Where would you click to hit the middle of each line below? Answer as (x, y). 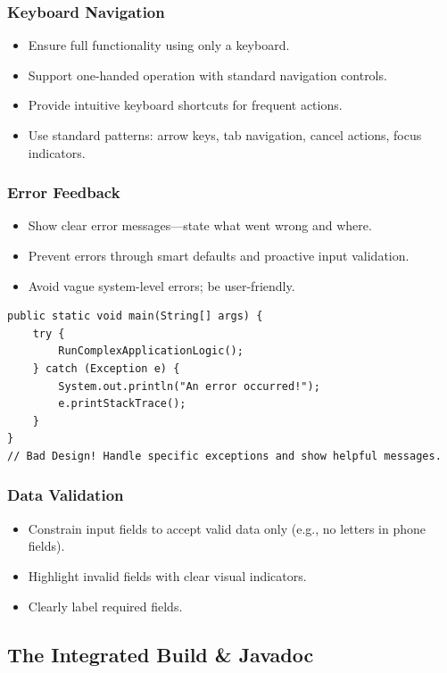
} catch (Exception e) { (106, 368)
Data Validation (66, 495)
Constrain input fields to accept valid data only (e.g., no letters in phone (227, 528)
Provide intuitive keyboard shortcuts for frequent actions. (185, 105)
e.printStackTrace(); (122, 404)
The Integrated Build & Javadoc (161, 654)
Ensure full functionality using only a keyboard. (159, 45)
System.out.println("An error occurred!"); (189, 386)
